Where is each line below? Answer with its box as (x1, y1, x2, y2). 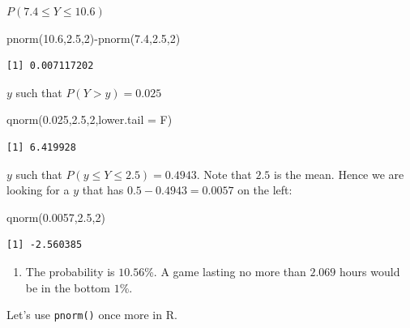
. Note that (196, 165, 252, 182)
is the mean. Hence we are (274, 165, 404, 182)
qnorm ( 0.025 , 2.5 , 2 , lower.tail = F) (6, 111, 173, 128)
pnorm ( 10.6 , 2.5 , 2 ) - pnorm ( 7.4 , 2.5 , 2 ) (6, 29, 181, 46)
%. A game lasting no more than (144, 262, 306, 279)
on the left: (237, 181, 293, 198)
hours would (340, 262, 400, 279)
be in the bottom (25, 279, 111, 296)
